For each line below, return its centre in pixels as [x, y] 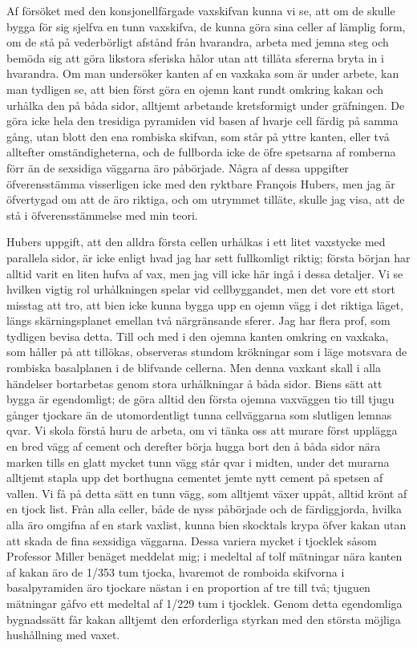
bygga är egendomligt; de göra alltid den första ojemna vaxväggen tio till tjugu [200, 399]
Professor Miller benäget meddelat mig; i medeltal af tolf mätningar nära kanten [204, 556]
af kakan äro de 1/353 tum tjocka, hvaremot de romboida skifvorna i [176, 571]
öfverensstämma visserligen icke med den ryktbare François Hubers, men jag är [201, 183]
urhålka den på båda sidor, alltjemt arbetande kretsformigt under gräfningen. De [206, 105]
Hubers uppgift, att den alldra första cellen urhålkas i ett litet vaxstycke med [196, 242]
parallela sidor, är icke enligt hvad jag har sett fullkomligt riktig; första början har [208, 257]
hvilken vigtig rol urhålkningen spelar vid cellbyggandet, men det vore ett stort [201, 289]
